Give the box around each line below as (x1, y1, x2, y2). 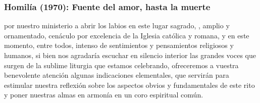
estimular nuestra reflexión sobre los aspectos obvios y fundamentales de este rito (4, 79, 255, 90)
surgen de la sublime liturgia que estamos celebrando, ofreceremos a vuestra (4, 60, 239, 70)
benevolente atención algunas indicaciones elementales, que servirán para (4, 70, 229, 80)
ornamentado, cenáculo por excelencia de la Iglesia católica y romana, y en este (4, 30, 249, 40)
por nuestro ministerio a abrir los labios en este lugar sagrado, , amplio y (4, 20, 230, 31)
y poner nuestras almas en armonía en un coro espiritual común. (4, 89, 203, 100)
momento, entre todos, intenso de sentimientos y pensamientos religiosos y (4, 40, 234, 50)
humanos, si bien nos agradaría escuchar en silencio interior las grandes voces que (4, 50, 256, 60)
